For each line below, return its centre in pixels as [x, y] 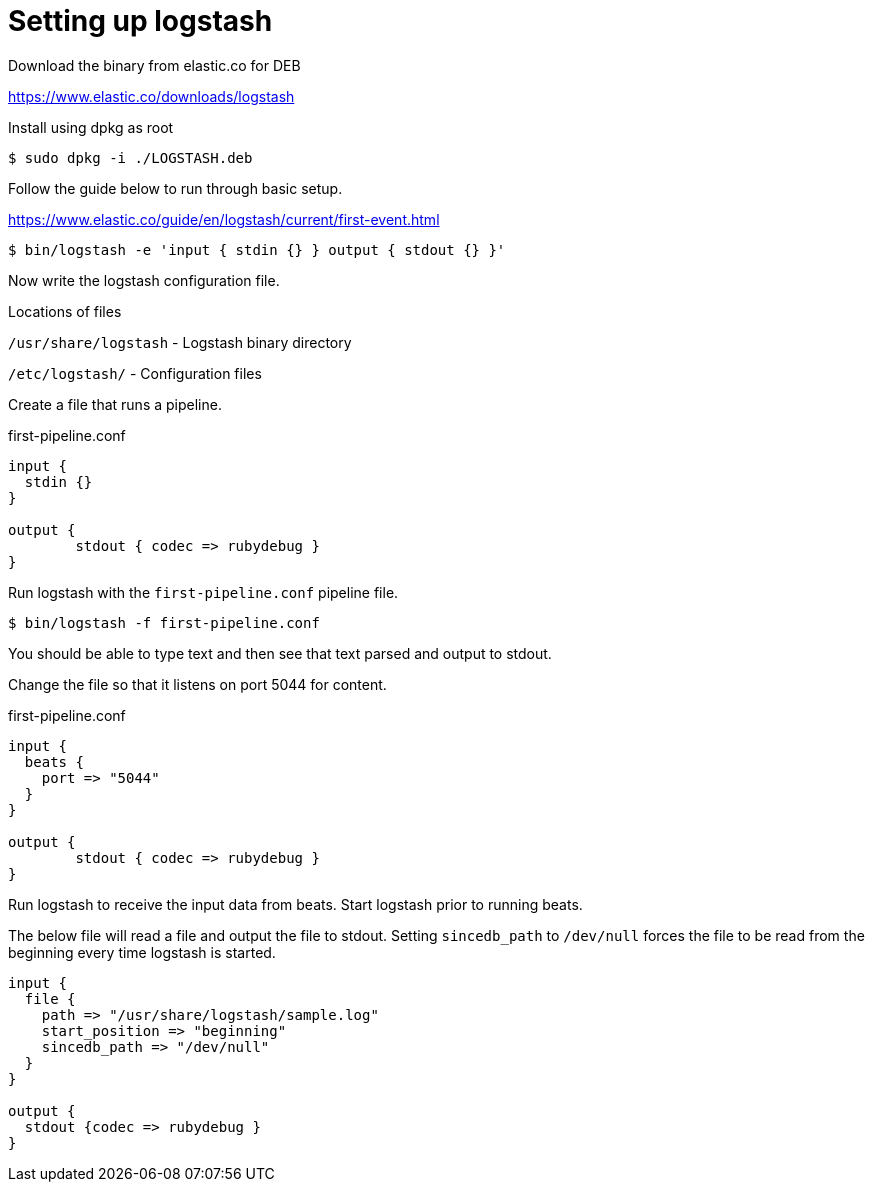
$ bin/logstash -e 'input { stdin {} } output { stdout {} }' [257, 249]
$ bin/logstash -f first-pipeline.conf [164, 622]
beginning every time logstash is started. [142, 952]
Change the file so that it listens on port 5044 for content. [197, 684]
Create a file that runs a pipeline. [115, 404]
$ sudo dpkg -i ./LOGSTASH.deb [130, 157]
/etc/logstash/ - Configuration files [135, 373]
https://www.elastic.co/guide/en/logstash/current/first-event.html [224, 219]
